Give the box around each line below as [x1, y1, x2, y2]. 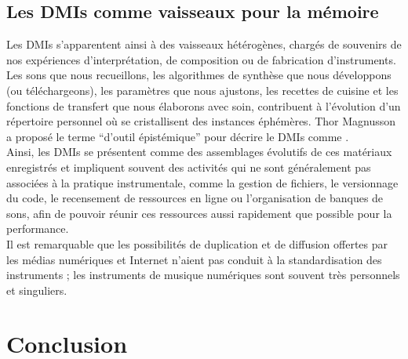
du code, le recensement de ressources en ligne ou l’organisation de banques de [6, 190, 384, 206]
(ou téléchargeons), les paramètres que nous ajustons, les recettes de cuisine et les [6, 82, 399, 98]
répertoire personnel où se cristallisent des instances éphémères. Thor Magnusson [6, 113, 396, 129]
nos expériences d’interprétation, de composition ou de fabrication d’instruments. [6, 51, 396, 67]
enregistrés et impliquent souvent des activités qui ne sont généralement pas [6, 158, 371, 175]
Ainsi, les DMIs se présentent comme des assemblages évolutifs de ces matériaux [6, 143, 392, 160]
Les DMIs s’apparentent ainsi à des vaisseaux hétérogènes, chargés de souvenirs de [6, 36, 402, 53]
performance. [6, 220, 69, 237]
